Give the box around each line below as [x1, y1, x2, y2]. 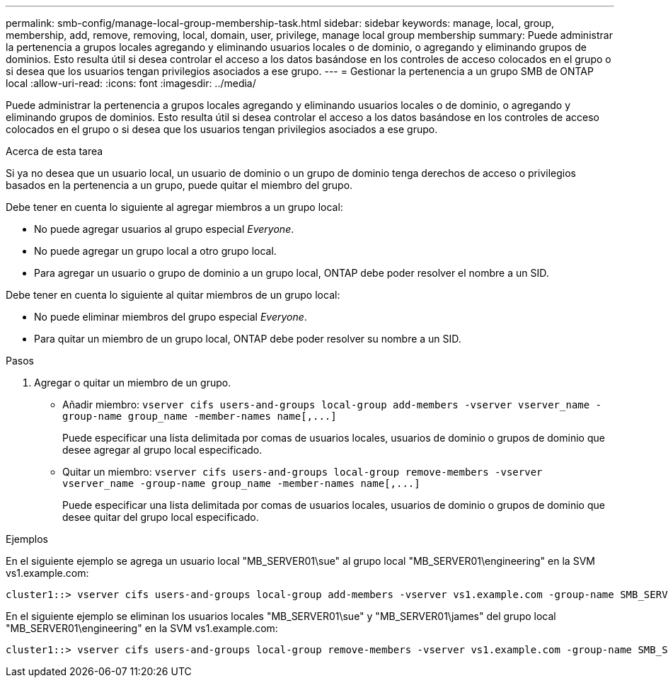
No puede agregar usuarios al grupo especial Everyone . [34, 223, 294, 235]
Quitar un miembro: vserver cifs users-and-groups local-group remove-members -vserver [62, 466, 543, 478]
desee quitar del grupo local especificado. [62, 511, 259, 523]
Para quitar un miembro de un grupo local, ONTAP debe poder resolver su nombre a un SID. [34, 333, 461, 345]
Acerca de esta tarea [6, 145, 103, 157]
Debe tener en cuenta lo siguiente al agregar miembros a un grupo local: [6, 201, 343, 213]
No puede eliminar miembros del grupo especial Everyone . [34, 311, 307, 323]
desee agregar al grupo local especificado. [62, 444, 263, 456]
